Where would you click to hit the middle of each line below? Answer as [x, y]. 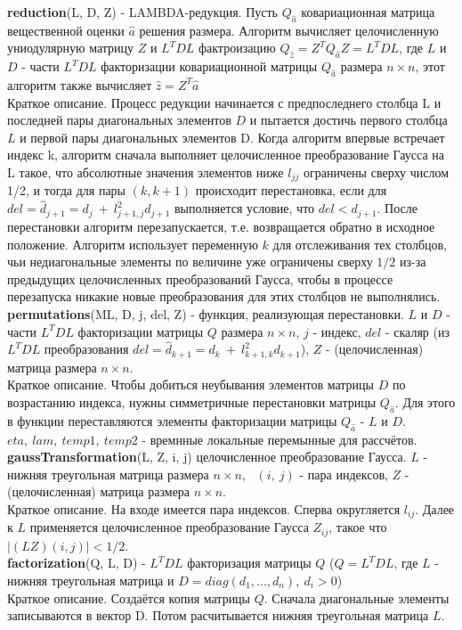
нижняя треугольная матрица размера [108, 474]
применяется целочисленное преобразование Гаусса [169, 527]
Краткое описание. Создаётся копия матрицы [129, 597]
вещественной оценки [66, 30]
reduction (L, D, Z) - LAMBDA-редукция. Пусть [142, 12]
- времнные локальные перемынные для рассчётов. [280, 439]
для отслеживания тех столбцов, [360, 244]
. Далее [435, 508]
